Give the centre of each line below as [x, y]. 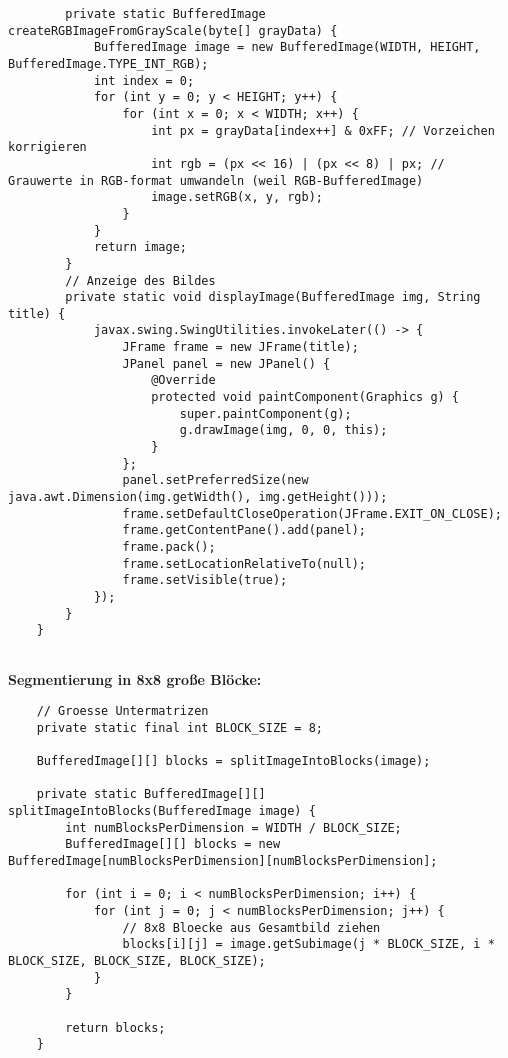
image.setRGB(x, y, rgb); [237, 197]
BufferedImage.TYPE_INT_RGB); [108, 63]
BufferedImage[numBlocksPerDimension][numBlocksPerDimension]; [223, 861]
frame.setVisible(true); [205, 580]
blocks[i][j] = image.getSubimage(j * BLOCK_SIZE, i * [308, 944]
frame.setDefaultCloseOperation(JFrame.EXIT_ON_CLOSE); [312, 513]
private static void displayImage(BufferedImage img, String [273, 297]
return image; [140, 247]
